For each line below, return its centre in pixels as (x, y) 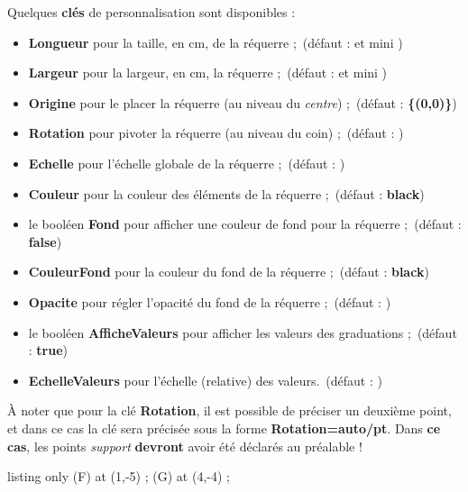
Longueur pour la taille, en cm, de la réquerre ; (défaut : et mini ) (216, 42)
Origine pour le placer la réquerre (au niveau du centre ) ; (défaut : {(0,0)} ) (243, 102)
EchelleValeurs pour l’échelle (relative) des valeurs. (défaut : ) (205, 380)
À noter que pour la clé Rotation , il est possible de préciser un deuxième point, (229, 410)
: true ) (48, 350)
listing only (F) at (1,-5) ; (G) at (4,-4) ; (119, 476)
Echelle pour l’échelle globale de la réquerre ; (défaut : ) (187, 163)
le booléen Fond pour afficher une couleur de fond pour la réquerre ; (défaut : (245, 224)
